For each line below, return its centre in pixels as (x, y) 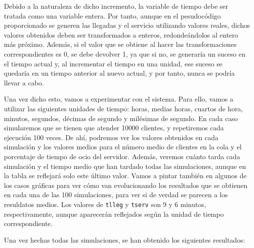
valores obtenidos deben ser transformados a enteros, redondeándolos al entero (121, 34)
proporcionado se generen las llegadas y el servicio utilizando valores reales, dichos (127, 25)
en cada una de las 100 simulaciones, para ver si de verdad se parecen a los (116, 195)
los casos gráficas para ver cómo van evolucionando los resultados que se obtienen (126, 185)
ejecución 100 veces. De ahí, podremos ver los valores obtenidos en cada (111, 137)
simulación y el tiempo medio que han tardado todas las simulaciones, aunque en (125, 166)
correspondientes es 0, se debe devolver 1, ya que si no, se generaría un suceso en (125, 53)
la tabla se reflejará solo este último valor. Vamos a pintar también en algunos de (125, 176)
